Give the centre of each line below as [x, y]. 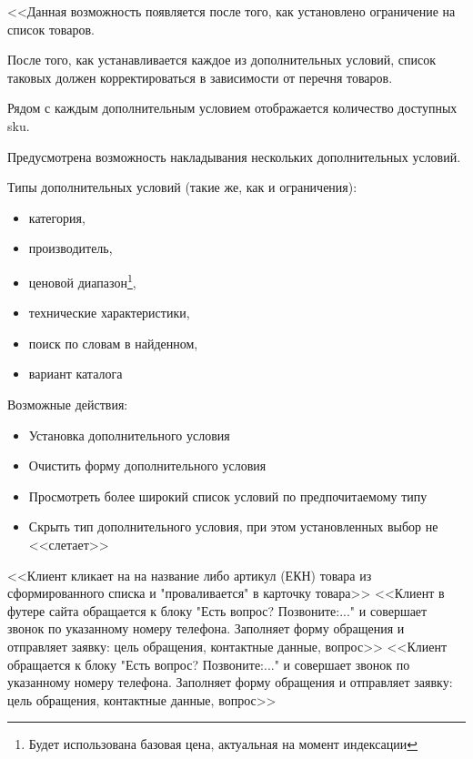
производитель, [70, 248]
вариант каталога [75, 374]
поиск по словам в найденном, [113, 343]
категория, [57, 217]
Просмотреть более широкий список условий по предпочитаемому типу [228, 496]
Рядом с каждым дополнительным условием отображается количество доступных [232, 108]
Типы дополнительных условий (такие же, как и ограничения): [182, 187]
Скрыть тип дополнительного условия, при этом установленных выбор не [233, 526]
